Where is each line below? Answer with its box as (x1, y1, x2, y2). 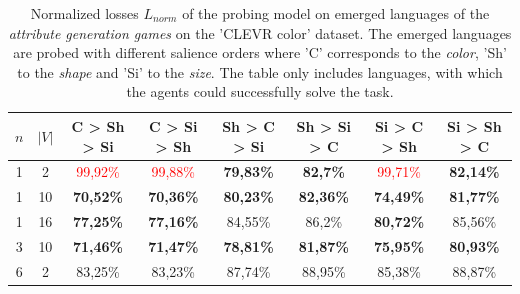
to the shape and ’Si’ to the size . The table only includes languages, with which (17, 61, 503, 82)
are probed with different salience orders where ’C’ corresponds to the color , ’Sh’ (13, 42, 507, 63)
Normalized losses (30, 3, 139, 23)
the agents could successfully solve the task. (126, 81, 394, 102)
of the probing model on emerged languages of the (182, 3, 490, 23)
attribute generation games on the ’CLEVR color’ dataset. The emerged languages (8, 22, 512, 43)
